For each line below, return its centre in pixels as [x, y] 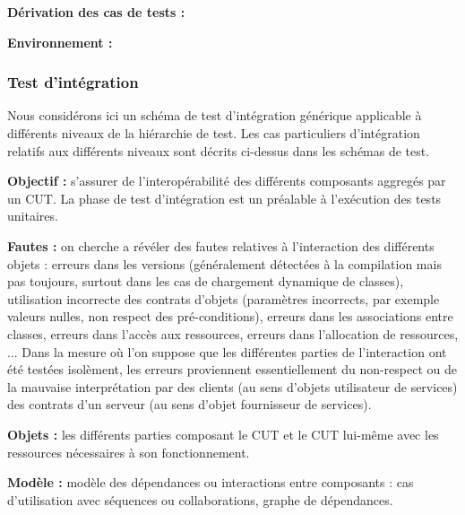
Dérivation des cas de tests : [96, 12]
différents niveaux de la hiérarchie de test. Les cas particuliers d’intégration [214, 133]
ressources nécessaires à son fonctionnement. [129, 452]
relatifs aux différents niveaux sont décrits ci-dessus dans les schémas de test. [219, 150]
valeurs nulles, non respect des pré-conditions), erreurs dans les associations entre [230, 316]
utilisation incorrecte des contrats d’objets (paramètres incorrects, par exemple [224, 298]
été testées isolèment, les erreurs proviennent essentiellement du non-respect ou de [232, 369]
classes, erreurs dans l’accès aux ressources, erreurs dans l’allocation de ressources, [233, 333]
